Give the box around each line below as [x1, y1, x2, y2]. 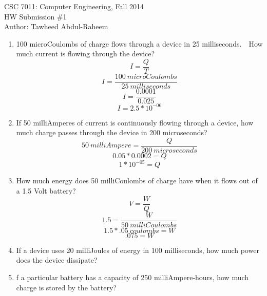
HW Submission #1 [4, 11, 67, 22]
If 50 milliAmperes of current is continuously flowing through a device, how [16, 117, 254, 128]
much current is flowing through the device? [16, 48, 155, 59]
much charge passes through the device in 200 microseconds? [16, 127, 207, 138]
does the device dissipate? [16, 255, 98, 265]
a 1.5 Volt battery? [16, 185, 76, 196]
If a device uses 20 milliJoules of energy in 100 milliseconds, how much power [16, 244, 259, 255]
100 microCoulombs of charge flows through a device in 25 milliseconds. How [16, 38, 263, 49]
